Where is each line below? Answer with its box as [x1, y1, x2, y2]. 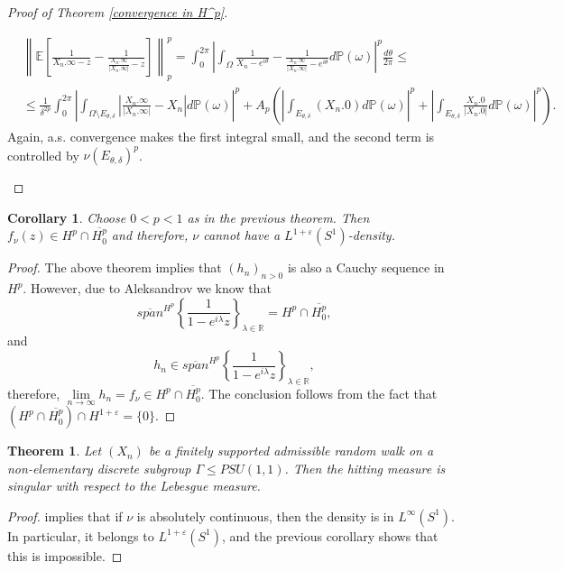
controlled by [7, 145, 79, 164]
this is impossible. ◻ [7, 546, 123, 565]
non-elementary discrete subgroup [7, 458, 191, 477]
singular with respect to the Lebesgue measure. [7, 476, 261, 495]
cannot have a [203, 226, 281, 244]
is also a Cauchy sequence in [287, 258, 445, 277]
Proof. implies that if [7, 506, 123, 525]
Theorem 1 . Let [7, 441, 102, 460]
